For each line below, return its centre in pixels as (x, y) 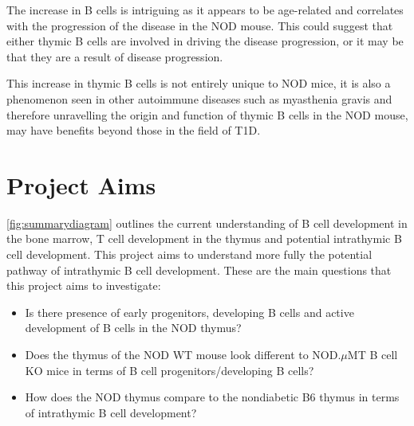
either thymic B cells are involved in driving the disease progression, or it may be (205, 41)
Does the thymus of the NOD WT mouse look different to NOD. (183, 355)
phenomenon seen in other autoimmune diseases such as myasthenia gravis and (199, 98)
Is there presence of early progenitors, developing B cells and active (189, 312)
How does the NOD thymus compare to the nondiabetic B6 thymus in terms (212, 397)
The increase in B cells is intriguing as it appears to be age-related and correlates (205, 10)
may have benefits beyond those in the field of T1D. (134, 130)
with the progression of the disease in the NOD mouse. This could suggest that (200, 25)
